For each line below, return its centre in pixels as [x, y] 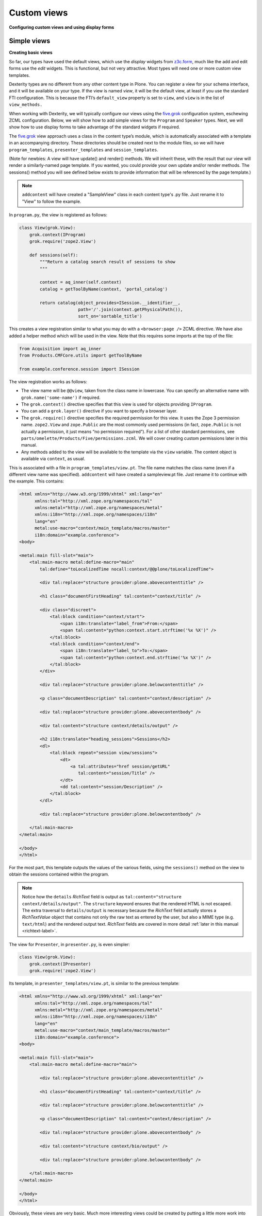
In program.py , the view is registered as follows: [58, 215]
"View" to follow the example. [52, 201]
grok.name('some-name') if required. [61, 397]
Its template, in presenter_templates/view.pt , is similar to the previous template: [94, 984]
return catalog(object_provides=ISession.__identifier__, [110, 303]
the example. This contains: [36, 481]
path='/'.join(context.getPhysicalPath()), [131, 309]
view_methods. [26, 105]
